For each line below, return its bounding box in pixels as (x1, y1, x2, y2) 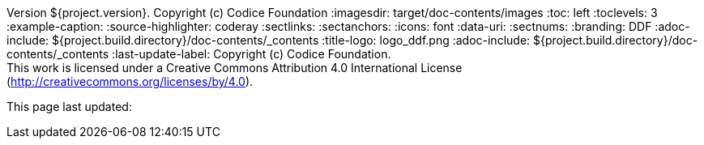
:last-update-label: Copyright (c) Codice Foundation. (112, 47, 391, 61)
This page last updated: (6, 100, 132, 113)
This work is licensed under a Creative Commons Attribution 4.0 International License (6, 61, 463, 75)
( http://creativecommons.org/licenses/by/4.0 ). (6, 75, 254, 88)
